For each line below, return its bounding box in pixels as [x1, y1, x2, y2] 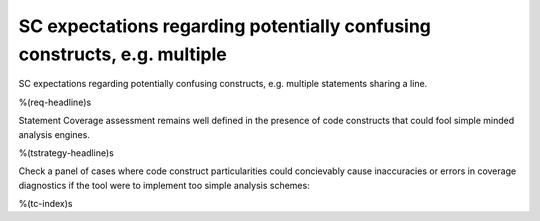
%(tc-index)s [18, 198, 73, 210]
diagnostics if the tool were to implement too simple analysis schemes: [18, 179, 310, 191]
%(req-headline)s [18, 96, 92, 108]
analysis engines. [18, 128, 90, 140]
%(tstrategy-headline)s [18, 146, 114, 159]
